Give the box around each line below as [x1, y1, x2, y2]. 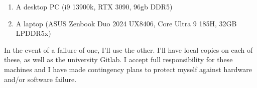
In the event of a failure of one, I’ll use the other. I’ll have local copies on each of [4, 44, 253, 55]
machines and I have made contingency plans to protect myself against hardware [4, 64, 252, 74]
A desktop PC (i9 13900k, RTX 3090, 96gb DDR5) [16, 1, 173, 11]
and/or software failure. [4, 74, 77, 84]
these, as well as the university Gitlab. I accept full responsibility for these [4, 54, 233, 65]
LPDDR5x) [16, 28, 51, 38]
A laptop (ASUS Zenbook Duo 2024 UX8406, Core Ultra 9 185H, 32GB [16, 18, 237, 28]
